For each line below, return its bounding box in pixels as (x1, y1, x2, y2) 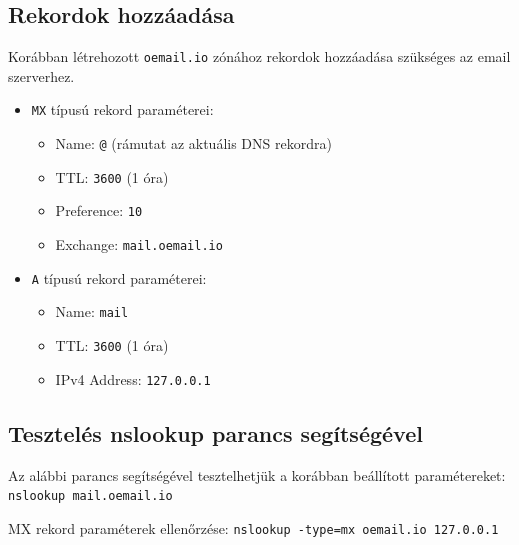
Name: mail (55, 301, 129, 322)
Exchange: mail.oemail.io (55, 234, 223, 255)
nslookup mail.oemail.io (8, 489, 173, 504)
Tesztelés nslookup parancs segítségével (8, 417, 423, 448)
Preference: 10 (55, 200, 143, 221)
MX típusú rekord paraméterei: (31, 99, 214, 120)
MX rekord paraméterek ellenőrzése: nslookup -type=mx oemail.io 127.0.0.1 (8, 517, 499, 538)
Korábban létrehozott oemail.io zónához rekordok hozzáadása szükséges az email (8, 46, 511, 67)
